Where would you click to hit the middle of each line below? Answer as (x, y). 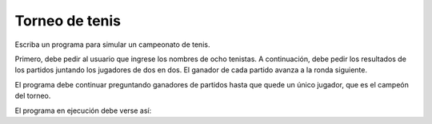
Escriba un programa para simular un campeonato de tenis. (112, 45)
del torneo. (33, 96)
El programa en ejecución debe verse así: (83, 110)
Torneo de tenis (68, 21)
